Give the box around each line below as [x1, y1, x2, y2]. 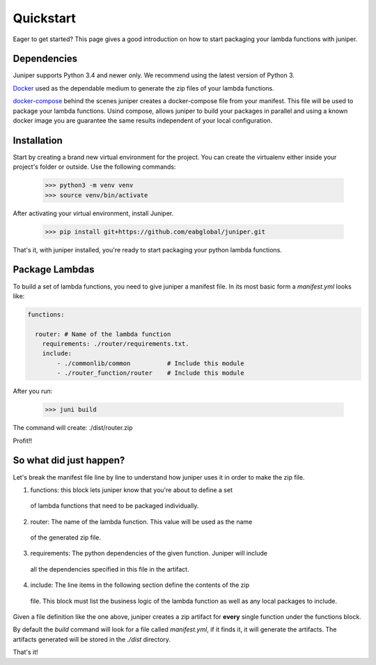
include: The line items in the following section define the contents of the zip [30, 581, 250, 589]
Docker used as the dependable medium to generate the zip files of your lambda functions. [13, 84, 274, 92]
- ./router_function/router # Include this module [56, 369, 244, 377]
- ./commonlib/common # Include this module [56, 359, 244, 367]
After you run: [13, 387, 53, 395]
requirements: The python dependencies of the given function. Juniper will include [30, 549, 268, 558]
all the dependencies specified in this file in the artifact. [30, 565, 189, 573]
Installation [13, 135, 63, 146]
